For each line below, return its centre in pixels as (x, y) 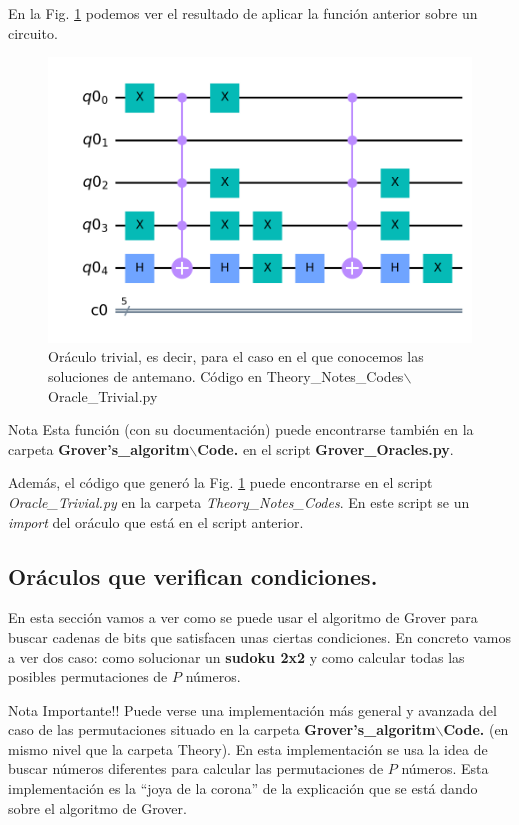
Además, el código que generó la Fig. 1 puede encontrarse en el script (220, 482)
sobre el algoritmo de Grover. (97, 807)
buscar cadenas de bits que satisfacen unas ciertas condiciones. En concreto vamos (260, 636)
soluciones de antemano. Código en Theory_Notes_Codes (226, 375)
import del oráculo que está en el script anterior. (156, 521)
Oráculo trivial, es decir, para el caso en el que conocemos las (236, 356)
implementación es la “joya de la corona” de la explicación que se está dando (243, 788)
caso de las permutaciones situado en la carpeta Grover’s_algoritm (222, 729)
